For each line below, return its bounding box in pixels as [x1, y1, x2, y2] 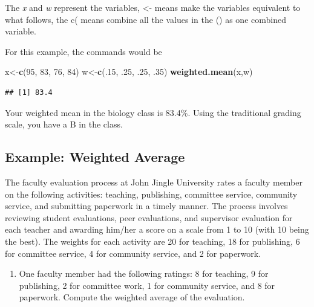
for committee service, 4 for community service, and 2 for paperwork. [5, 247, 261, 259]
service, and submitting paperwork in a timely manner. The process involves [5, 199, 288, 212]
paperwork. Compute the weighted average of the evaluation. [19, 291, 245, 303]
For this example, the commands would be [5, 45, 162, 57]
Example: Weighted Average [5, 147, 185, 166]
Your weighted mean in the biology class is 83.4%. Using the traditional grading [5, 106, 301, 118]
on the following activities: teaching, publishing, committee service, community [5, 187, 298, 200]
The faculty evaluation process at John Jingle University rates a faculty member [5, 175, 303, 188]
